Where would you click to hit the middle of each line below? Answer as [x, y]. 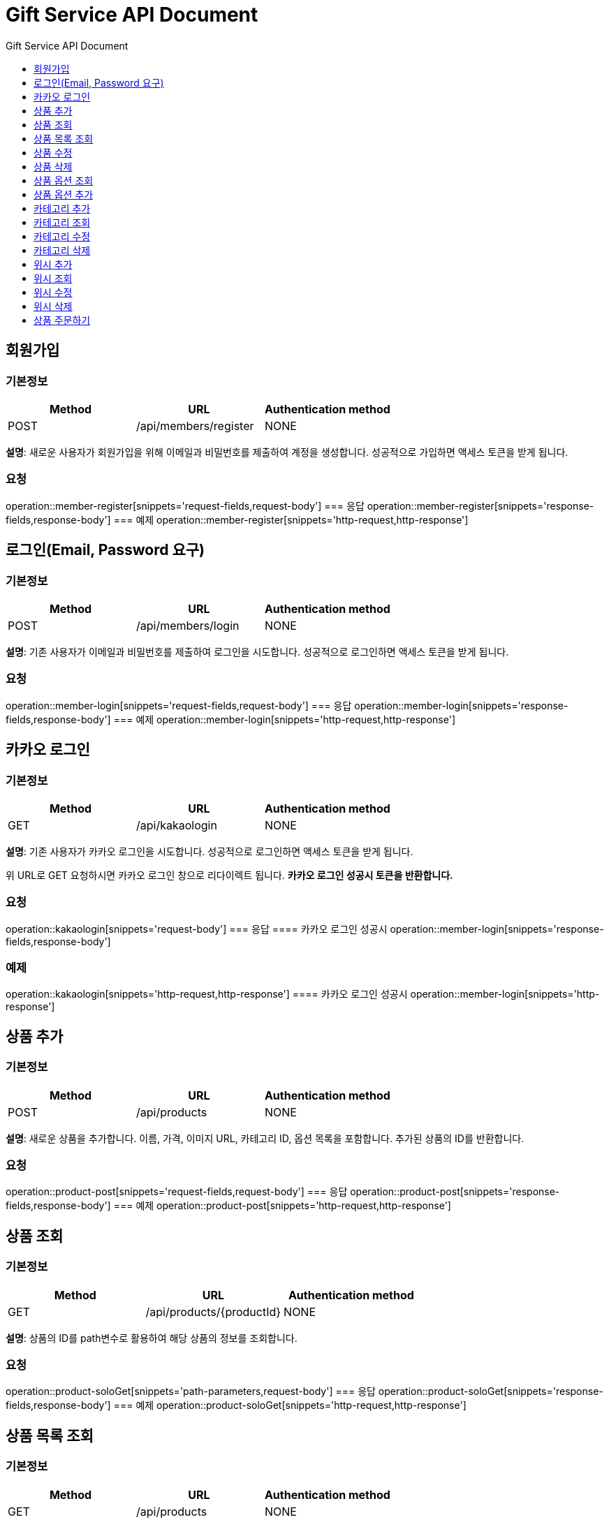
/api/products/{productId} [213, 1312]
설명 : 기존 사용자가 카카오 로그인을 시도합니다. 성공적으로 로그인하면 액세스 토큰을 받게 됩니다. [210, 851]
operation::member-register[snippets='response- [480, 505]
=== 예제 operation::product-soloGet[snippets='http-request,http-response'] [290, 1405]
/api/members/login [188, 625]
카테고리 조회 [62, 222]
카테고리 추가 [62, 208]
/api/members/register [195, 426]
